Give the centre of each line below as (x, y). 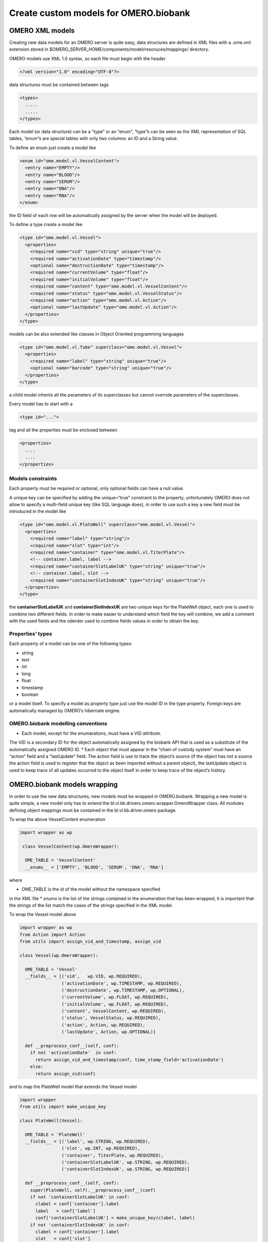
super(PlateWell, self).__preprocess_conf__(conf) (93, 1190)
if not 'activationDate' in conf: (73, 1053)
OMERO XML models (42, 31)
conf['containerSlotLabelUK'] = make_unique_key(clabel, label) (115, 1218)
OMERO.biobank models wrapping (64, 784)
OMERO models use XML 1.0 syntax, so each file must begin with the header (87, 58)
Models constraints (33, 478)
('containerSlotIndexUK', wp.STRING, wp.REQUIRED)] (126, 1169)
